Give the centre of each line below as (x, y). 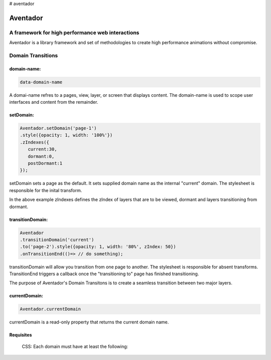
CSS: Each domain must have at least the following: (75, 346)
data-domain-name (41, 82)
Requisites (21, 335)
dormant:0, (41, 156)
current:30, (42, 149)
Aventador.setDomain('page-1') (58, 128)
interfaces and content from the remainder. (54, 102)
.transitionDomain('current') (57, 240)
